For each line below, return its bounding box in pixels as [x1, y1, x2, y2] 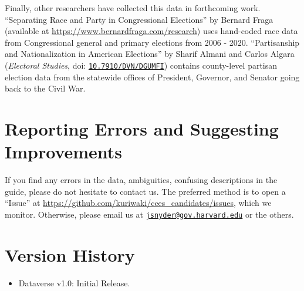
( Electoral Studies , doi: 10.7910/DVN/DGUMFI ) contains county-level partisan [5, 59, 278, 71]
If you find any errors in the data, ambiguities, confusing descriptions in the [5, 174, 278, 186]
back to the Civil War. [5, 82, 86, 94]
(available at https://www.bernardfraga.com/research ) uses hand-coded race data [5, 25, 298, 37]
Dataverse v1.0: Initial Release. [18, 276, 130, 289]
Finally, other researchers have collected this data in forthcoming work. [5, 2, 261, 13]
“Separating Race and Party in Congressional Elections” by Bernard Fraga [5, 13, 273, 25]
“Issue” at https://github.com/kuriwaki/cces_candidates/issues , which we [5, 197, 272, 209]
